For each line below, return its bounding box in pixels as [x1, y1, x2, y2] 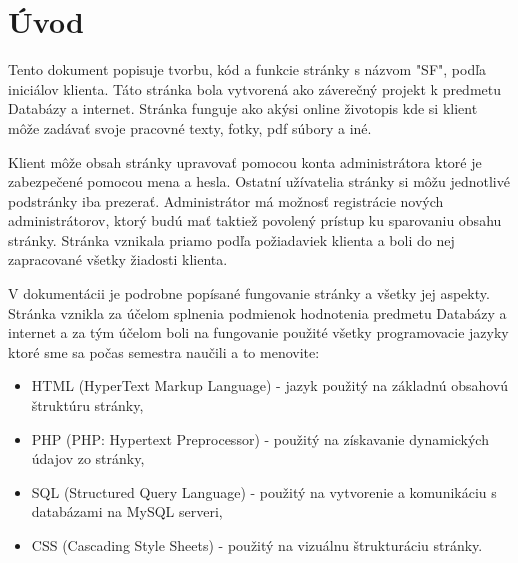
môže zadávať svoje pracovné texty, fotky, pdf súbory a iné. [8, 117, 372, 138]
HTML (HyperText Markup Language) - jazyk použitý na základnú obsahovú [31, 375, 509, 396]
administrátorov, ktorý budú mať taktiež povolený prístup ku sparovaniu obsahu [8, 210, 502, 231]
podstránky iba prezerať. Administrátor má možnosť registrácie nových [8, 190, 444, 211]
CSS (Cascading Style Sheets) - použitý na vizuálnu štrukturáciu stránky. [31, 535, 483, 555]
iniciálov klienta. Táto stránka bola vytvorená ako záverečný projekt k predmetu [8, 78, 502, 99]
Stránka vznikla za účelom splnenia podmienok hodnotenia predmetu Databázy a [8, 302, 507, 323]
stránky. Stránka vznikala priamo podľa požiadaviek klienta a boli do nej [8, 229, 455, 250]
